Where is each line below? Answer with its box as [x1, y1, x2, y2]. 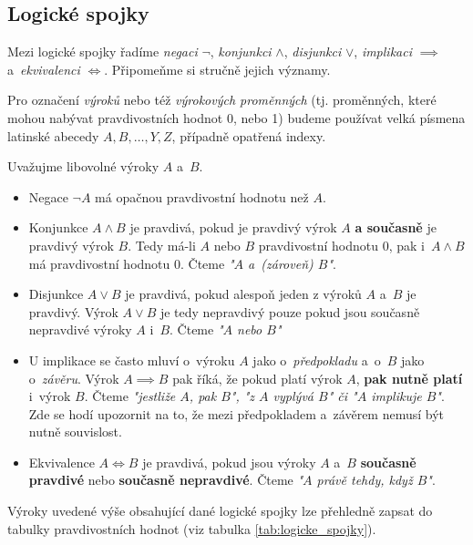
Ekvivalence [28, 452, 95, 471]
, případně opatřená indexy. [171, 126, 326, 145]
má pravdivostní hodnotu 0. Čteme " [28, 253, 234, 272]
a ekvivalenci [7, 59, 80, 78]
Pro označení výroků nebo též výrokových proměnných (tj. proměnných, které [7, 90, 437, 109]
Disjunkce [28, 284, 84, 303]
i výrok [28, 386, 71, 406]
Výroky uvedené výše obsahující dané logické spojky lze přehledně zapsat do [7, 501, 433, 520]
